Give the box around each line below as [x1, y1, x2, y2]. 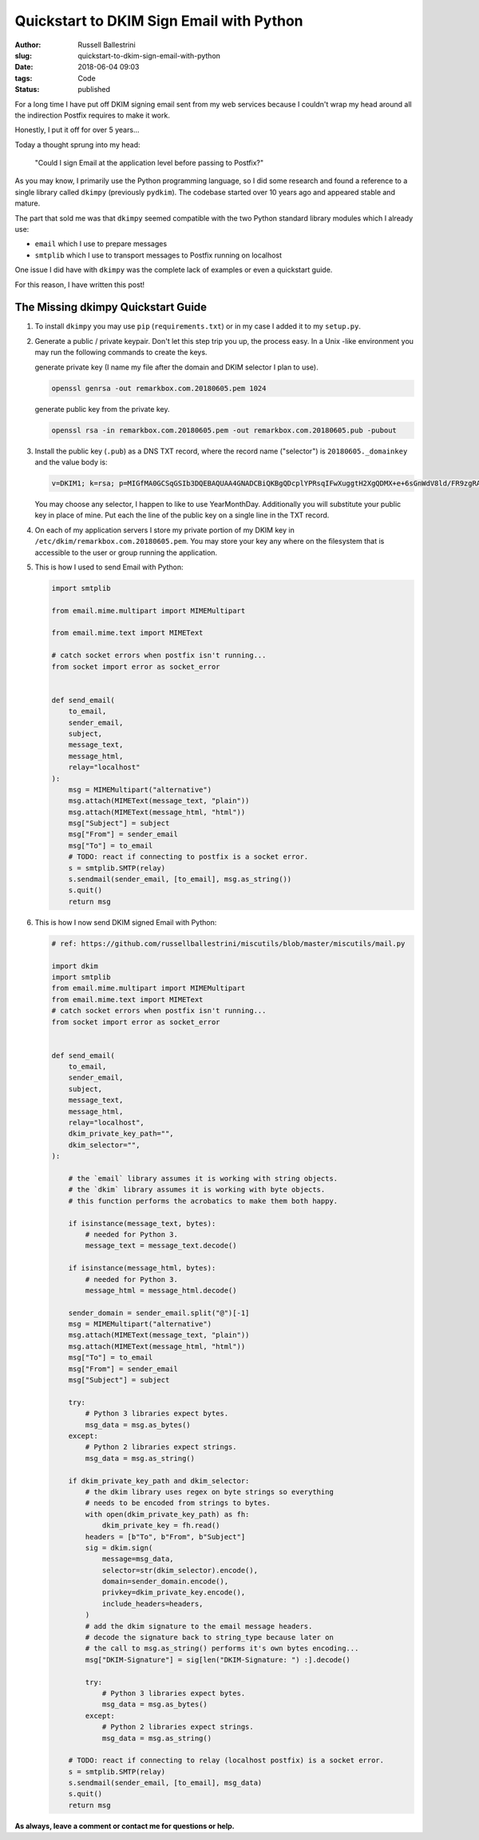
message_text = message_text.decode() [85, 1241, 237, 1251]
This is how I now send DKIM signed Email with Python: [34, 917, 217, 927]
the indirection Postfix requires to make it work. [14, 110, 171, 120]
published [77, 85, 111, 94]
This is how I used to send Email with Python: [34, 562, 184, 572]
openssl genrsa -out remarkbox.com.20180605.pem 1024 [51, 384, 267, 393]
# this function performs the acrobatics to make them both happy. [68, 1196, 338, 1205]
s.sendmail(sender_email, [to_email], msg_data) [68, 1778, 263, 1787]
